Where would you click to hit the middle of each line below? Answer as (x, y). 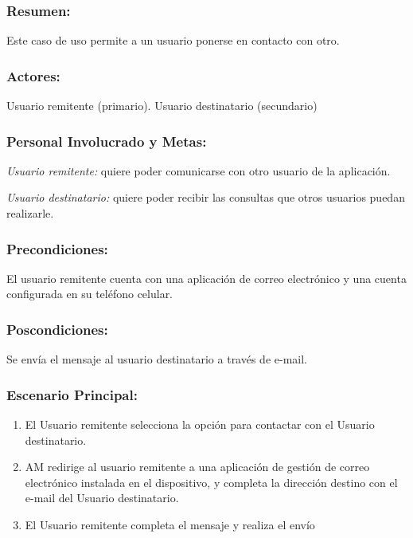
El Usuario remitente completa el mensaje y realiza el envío (170, 525)
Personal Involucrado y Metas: (107, 141)
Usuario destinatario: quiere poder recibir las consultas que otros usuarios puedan (206, 197)
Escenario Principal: (72, 394)
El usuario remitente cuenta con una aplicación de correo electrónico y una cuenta (206, 278)
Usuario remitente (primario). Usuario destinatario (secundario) (162, 106)
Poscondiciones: (57, 329)
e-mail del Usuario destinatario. (102, 498)
